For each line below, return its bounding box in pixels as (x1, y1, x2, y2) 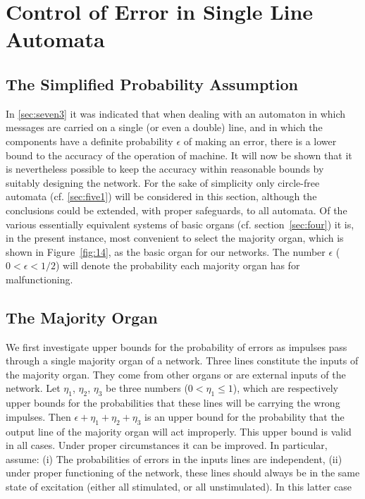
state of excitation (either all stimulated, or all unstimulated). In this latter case (6, 479, 352, 494)
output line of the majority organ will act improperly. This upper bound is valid (6, 424, 352, 438)
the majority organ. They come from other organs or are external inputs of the (6, 366, 346, 381)
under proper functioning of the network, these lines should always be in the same (6, 465, 360, 480)
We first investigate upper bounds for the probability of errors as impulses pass (6, 339, 347, 354)
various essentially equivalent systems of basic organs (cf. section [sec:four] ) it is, (6, 216, 354, 231)
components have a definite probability (6, 133, 173, 148)
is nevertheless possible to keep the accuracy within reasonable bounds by (6, 161, 324, 176)
